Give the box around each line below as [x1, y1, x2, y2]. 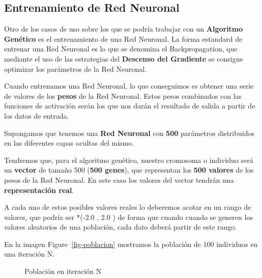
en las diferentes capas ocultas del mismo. [4, 137, 134, 148]
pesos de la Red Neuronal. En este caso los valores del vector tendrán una [4, 174, 234, 185]
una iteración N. [4, 248, 55, 259]
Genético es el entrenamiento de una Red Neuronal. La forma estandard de [4, 33, 243, 44]
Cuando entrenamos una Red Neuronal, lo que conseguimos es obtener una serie [4, 80, 254, 91]
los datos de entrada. [4, 110, 69, 121]
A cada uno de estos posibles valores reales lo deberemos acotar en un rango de [4, 202, 251, 212]
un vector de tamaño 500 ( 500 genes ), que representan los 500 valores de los [4, 164, 254, 175]
